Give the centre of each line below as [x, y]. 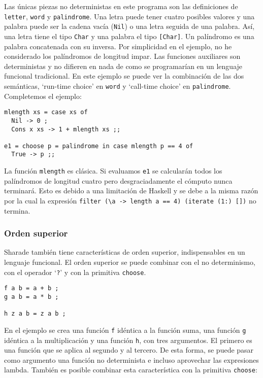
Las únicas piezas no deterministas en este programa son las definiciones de [121, 6]
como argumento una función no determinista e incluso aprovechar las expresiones [131, 359]
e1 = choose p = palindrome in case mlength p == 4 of [99, 146]
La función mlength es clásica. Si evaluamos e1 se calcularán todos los [113, 171]
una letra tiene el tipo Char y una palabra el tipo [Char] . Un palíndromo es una [129, 36]
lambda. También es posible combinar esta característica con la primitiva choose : [131, 370]
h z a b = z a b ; [35, 314]
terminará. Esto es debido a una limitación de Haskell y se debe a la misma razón [131, 191]
